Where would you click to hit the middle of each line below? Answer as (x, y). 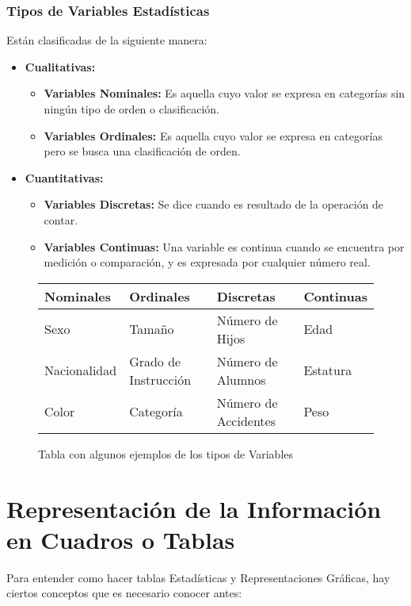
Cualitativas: (60, 66)
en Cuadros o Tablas (121, 539)
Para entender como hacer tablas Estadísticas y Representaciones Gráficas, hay (198, 577)
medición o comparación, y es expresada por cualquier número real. (207, 262)
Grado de (155, 361)
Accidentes (246, 420)
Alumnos (241, 379)
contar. (61, 219)
